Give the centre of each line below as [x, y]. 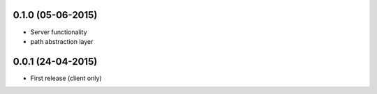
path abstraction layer [62, 41]
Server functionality [59, 32]
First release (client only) [66, 78]
